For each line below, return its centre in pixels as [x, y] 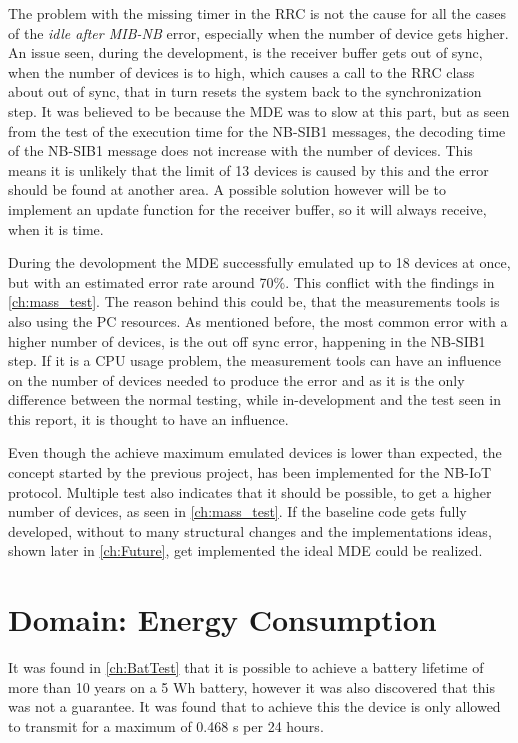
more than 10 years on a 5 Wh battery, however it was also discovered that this [252, 686]
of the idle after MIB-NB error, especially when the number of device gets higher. [258, 32]
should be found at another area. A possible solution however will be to [227, 189]
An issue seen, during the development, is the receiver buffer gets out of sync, [245, 52]
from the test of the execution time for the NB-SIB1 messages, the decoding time [257, 130]
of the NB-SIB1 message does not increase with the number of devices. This [240, 150]
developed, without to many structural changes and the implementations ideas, [250, 530]
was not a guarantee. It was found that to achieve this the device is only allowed [254, 706]
